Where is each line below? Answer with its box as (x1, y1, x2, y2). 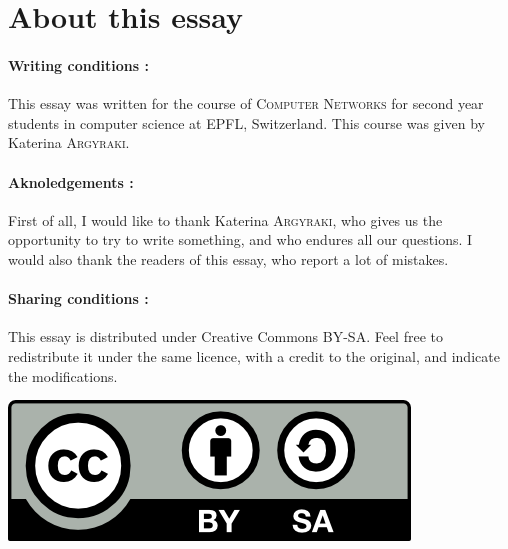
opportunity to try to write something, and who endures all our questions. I (8, 229, 473, 250)
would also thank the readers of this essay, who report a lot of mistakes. (8, 248, 449, 269)
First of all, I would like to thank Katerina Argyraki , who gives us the (8, 209, 443, 230)
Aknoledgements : (8, 171, 134, 192)
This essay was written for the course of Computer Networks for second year (8, 93, 484, 114)
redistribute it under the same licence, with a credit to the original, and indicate (8, 345, 500, 366)
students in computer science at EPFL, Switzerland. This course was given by (8, 112, 485, 133)
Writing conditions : (8, 54, 149, 75)
